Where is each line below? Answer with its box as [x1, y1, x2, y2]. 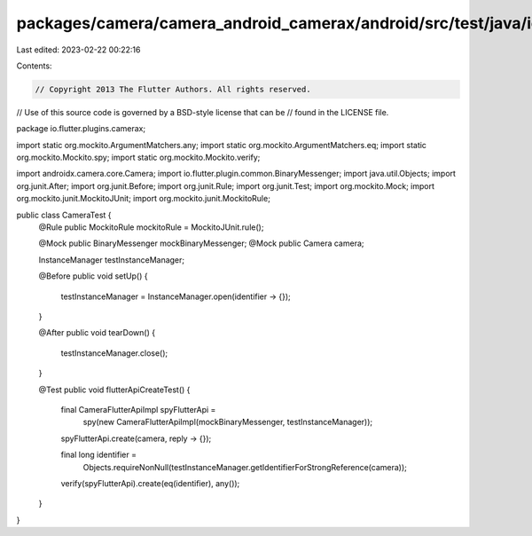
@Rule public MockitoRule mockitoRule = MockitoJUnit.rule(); [38, 222, 264, 233]
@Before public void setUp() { [38, 271, 148, 281]
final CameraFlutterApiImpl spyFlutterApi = [60, 404, 216, 414]
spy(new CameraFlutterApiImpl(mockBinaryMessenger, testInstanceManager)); [82, 417, 373, 428]
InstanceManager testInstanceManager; [38, 254, 185, 265]
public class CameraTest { [16, 209, 112, 220]
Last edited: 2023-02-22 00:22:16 [16, 44, 141, 55]
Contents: [16, 60, 52, 71]
